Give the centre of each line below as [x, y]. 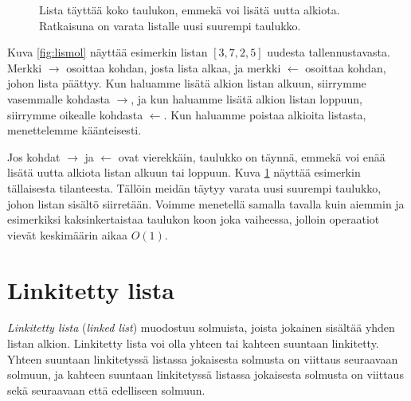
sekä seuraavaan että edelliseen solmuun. [106, 389]
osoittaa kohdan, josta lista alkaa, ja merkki [174, 67]
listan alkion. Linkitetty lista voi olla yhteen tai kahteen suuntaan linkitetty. [193, 343]
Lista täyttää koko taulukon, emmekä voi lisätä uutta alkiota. [190, 10]
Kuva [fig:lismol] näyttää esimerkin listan [108, 52]
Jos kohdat [34, 156]
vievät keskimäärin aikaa [68, 234]
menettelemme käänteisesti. [74, 130]
